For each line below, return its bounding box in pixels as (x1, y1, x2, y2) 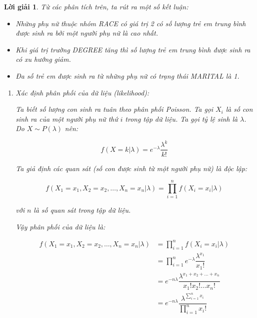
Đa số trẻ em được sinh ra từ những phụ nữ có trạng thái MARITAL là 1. (15, 70, 240, 81)
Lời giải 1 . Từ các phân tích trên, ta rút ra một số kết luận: (4, 1, 188, 11)
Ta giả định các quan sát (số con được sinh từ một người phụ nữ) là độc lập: (15, 163, 247, 173)
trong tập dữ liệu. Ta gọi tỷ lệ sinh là (125, 113, 238, 124)
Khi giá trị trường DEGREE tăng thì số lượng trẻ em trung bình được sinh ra (15, 44, 251, 54)
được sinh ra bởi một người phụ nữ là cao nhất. (15, 28, 158, 38)
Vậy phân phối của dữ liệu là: (15, 221, 105, 231)
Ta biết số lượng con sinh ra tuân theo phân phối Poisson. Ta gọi (15, 104, 214, 114)
